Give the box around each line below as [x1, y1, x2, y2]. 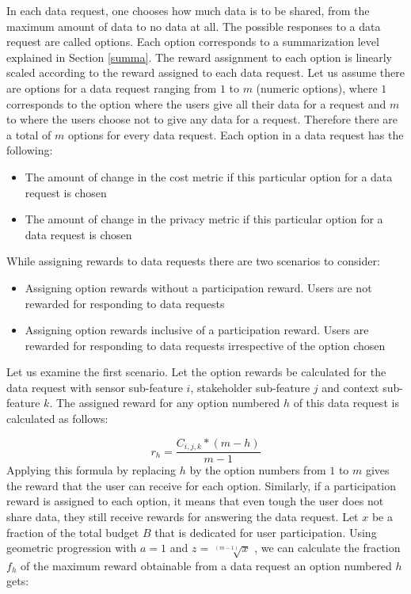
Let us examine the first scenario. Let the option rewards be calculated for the [6, 364, 386, 380]
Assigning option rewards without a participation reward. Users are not [25, 279, 372, 295]
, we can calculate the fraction [254, 539, 401, 556]
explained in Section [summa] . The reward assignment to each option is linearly [6, 48, 392, 65]
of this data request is [293, 394, 399, 411]
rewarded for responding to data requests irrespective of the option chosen [25, 337, 386, 353]
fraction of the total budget [6, 524, 139, 540]
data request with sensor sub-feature [6, 379, 183, 395]
